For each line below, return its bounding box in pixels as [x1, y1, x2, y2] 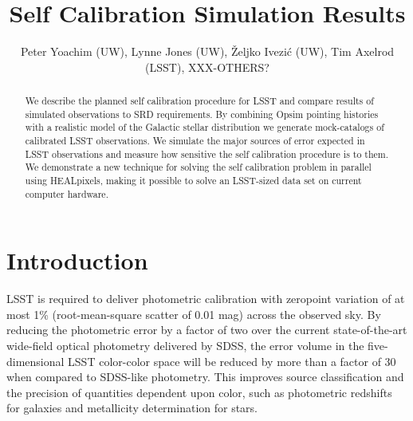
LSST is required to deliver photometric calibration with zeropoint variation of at [6, 290, 405, 307]
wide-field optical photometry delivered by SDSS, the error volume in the [6, 337, 364, 354]
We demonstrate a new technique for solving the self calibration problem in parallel [25, 160, 372, 174]
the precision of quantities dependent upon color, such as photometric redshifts [6, 384, 392, 400]
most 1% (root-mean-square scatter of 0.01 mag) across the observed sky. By [6, 305, 381, 322]
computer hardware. [25, 187, 108, 200]
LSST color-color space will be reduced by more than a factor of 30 [68, 352, 396, 369]
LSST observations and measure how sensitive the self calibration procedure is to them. [25, 147, 389, 160]
